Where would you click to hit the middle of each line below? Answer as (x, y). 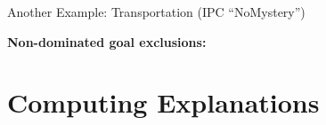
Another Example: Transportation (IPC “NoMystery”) (156, 12)
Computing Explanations (163, 102)
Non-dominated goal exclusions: (107, 41)
